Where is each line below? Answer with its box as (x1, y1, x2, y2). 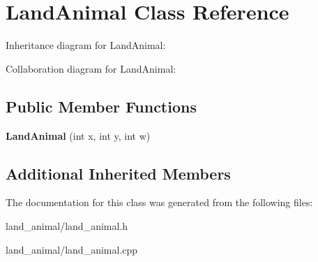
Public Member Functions (6, 95, 197, 117)
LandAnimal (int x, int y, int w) (6, 128, 151, 143)
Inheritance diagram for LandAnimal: (6, 38, 166, 52)
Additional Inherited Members (6, 162, 231, 184)
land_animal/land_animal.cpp (6, 242, 138, 256)
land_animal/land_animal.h (6, 218, 128, 233)
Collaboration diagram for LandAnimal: (6, 61, 176, 75)
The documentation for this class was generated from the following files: (6, 195, 313, 210)
